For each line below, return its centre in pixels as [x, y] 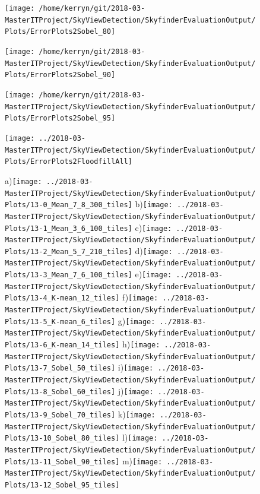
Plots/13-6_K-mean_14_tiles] [62, 345]
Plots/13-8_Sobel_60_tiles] [60, 392]
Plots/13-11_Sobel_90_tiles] [62, 462]
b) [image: [154, 204]
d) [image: [154, 250]
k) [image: [137, 414]
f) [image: [140, 297]
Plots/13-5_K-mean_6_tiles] [60, 322]
